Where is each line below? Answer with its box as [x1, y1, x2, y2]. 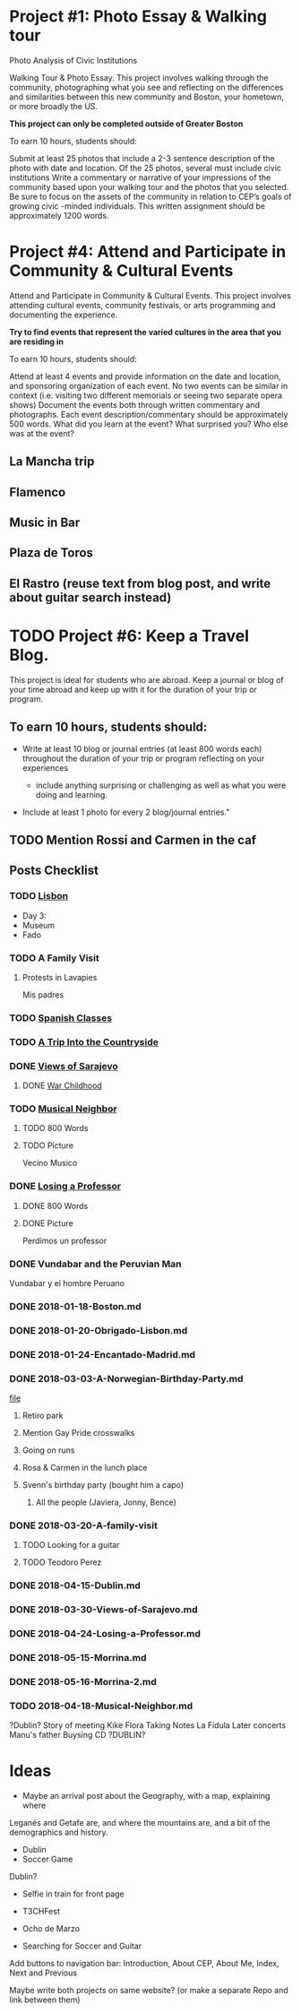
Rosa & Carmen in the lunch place [21, 1463, 148, 1473]
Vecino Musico [21, 1158, 78, 1169]
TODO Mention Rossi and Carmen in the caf [9, 832, 257, 848]
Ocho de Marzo [21, 1923, 81, 1934]
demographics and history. [9, 1827, 108, 1838]
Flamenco [9, 484, 66, 499]
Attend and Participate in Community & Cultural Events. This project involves [9, 289, 291, 301]
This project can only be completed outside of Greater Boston [9, 118, 244, 129]
